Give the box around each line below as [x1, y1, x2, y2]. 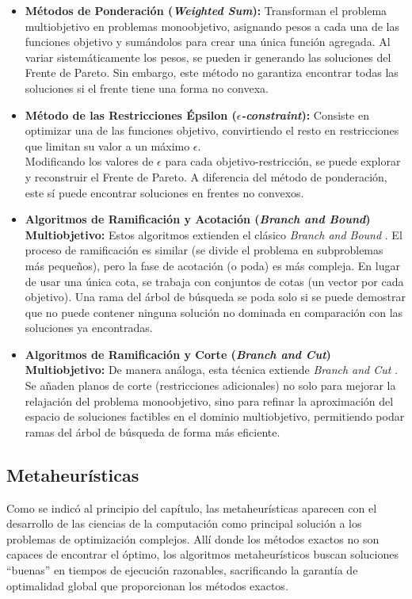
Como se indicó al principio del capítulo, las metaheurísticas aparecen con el [6, 499, 377, 516]
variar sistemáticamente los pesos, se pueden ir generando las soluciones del [25, 48, 391, 65]
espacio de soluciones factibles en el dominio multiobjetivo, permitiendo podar [25, 408, 405, 425]
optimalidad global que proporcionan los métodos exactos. [6, 577, 288, 593]
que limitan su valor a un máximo [25, 137, 190, 154]
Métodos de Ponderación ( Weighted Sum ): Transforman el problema [25, 2, 387, 18]
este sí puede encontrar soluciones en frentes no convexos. [25, 184, 304, 200]
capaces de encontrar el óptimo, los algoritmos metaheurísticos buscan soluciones [6, 546, 399, 563]
